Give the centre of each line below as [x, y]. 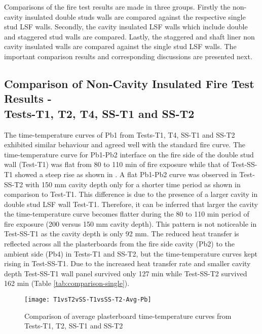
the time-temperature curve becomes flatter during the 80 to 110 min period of [127, 214]
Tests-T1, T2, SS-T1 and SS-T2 [74, 326]
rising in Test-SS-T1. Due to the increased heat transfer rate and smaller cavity [127, 263]
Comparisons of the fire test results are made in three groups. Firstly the [117, 7]
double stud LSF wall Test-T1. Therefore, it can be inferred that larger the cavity [131, 204]
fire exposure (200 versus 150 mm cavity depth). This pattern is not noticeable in [130, 223]
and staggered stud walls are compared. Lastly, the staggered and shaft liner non [129, 36]
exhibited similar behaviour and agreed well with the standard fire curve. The [125, 144]
